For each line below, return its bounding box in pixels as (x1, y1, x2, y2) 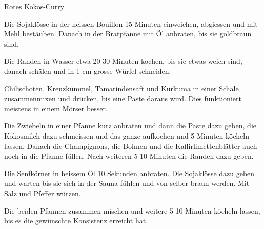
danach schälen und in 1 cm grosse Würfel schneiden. (4, 65, 171, 76)
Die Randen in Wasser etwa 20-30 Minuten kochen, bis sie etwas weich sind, (4, 55, 242, 66)
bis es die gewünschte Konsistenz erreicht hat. (4, 215, 148, 226)
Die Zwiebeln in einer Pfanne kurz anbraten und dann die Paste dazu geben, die (4, 120, 256, 131)
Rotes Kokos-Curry (4, 1, 65, 11)
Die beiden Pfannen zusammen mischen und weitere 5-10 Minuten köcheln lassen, (4, 205, 260, 216)
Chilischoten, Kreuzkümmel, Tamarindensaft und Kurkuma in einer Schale (4, 83, 239, 93)
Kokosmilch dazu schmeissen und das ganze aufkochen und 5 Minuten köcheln (4, 130, 249, 141)
